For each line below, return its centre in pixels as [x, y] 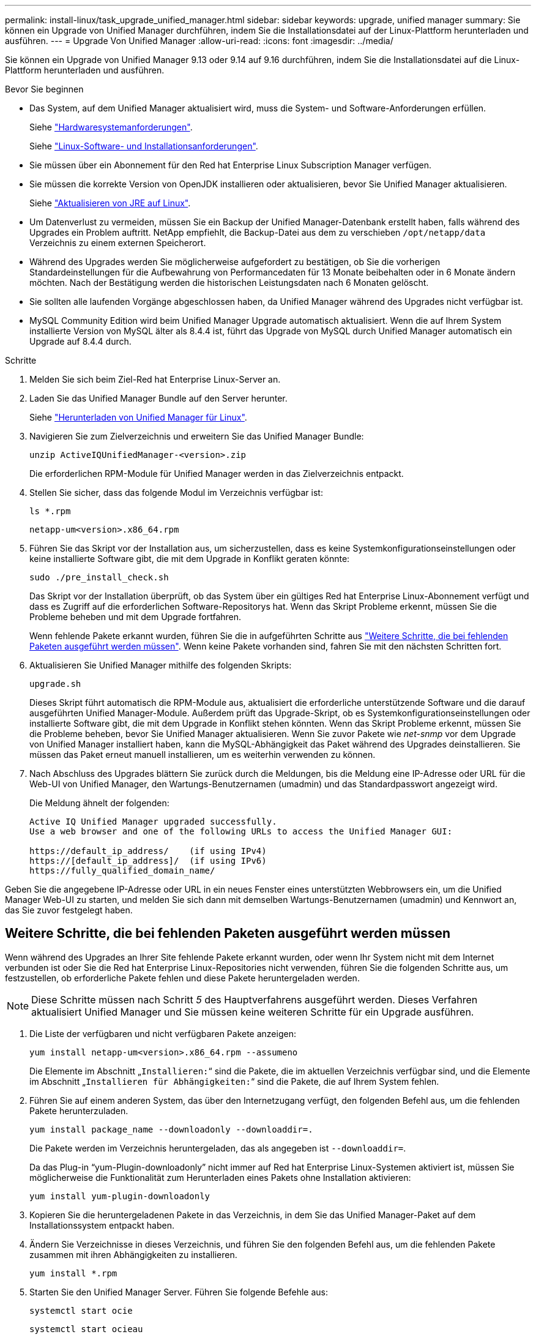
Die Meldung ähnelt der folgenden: [99, 803]
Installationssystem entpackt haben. [102, 1225]
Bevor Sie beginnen [44, 89]
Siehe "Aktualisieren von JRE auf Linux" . [110, 203]
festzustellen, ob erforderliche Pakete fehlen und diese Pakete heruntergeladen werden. [182, 978]
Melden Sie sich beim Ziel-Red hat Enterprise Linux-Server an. [155, 379]
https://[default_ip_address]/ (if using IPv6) [148, 861]
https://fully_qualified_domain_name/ [122, 871]
